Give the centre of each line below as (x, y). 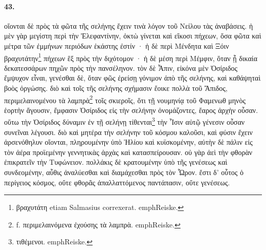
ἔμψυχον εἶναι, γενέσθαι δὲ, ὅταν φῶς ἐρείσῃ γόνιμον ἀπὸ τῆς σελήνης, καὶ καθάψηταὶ (132, 78)
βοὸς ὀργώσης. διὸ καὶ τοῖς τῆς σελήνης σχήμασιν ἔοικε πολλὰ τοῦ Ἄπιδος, (116, 88)
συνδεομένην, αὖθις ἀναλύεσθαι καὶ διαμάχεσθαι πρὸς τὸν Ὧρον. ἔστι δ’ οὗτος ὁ (124, 172)
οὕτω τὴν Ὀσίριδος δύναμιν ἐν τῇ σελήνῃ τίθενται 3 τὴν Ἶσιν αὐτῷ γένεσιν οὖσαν (125, 121)
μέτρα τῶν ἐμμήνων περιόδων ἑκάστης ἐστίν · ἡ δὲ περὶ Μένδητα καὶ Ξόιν (117, 45)
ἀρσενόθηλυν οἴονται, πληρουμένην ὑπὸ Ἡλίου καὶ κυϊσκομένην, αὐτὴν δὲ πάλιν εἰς (128, 142)
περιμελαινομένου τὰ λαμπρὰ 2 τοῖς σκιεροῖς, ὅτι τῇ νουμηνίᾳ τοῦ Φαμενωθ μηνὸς (125, 99)
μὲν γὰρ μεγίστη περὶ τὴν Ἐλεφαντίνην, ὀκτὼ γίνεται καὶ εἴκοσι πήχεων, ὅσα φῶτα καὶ (133, 36)
